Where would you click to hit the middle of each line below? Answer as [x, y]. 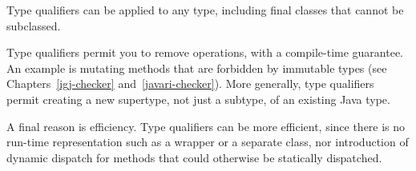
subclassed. [34, 25]
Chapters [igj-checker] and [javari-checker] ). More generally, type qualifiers [190, 84]
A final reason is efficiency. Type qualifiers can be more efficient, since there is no [206, 126]
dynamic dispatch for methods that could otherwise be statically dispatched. [194, 157]
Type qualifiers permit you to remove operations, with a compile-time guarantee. [205, 52]
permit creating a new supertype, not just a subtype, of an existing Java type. [198, 99]
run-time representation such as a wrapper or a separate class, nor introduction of [208, 142]
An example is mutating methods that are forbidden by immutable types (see [197, 68]
